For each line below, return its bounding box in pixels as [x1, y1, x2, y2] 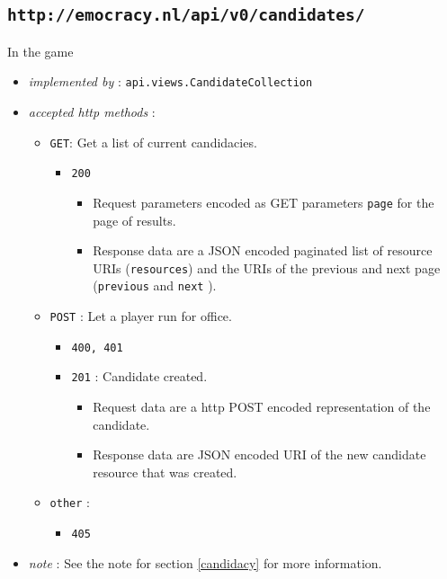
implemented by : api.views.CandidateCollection [28, 72, 313, 91]
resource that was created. [93, 462, 237, 481]
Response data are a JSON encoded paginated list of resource [93, 241, 433, 260]
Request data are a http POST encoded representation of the [93, 397, 431, 416]
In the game [7, 41, 74, 60]
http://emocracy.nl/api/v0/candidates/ [7, 5, 365, 25]
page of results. [93, 210, 176, 229]
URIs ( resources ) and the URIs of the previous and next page [93, 258, 441, 277]
